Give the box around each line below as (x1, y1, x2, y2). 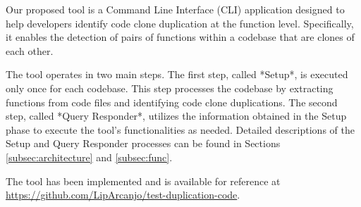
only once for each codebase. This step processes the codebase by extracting (6, 80, 334, 95)
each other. (6, 43, 54, 58)
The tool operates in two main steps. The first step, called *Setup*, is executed (6, 67, 348, 82)
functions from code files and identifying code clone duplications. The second (6, 94, 338, 109)
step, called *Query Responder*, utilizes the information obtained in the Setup (6, 108, 347, 123)
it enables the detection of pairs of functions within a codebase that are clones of (6, 30, 355, 44)
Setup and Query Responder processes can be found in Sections (6, 136, 281, 151)
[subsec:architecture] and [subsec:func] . (6, 149, 173, 164)
